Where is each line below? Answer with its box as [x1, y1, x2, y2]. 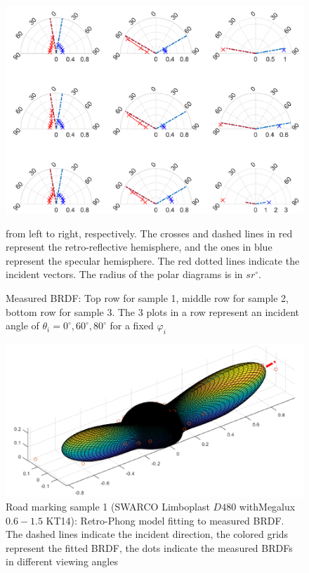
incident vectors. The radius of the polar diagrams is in [6, 267, 243, 282]
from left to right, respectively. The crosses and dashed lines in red [6, 225, 293, 240]
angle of [6, 318, 39, 333]
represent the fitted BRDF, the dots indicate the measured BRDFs [6, 540, 293, 555]
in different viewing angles [6, 554, 118, 569]
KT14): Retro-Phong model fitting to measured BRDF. [46, 513, 284, 527]
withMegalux [239, 499, 296, 514]
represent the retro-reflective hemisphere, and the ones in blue [6, 239, 272, 254]
